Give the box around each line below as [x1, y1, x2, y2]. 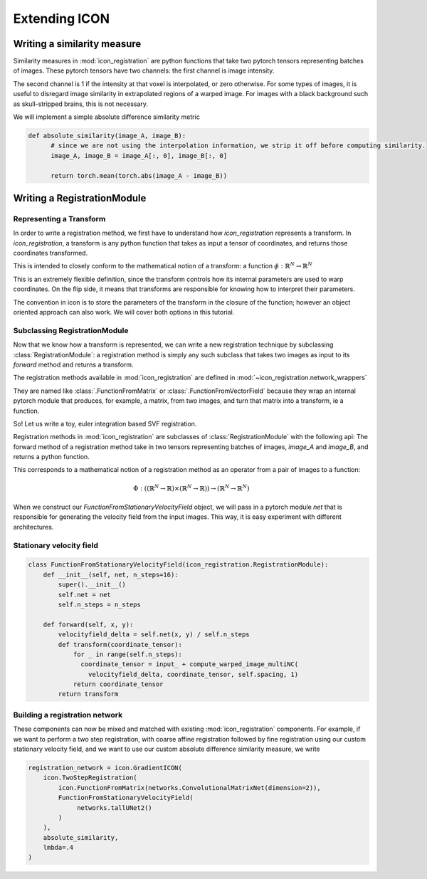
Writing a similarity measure [13, 38, 142, 50]
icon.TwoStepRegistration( [43, 774, 138, 782]
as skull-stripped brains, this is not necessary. [13, 100, 149, 108]
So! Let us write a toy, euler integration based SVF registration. [13, 419, 197, 428]
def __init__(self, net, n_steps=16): [43, 570, 179, 579]
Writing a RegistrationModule [13, 192, 147, 204]
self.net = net [58, 591, 112, 599]
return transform [58, 690, 119, 698]
